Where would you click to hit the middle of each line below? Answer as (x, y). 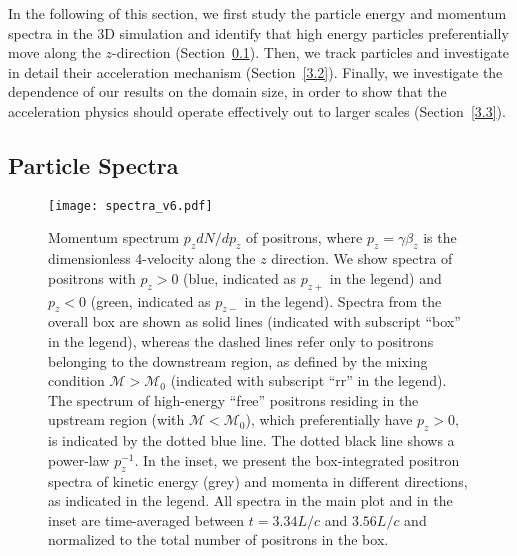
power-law (79, 459)
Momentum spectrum (114, 237)
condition (76, 380)
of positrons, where (304, 237)
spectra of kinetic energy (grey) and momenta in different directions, (258, 480)
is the (440, 237)
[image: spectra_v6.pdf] (130, 205)
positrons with (92, 277)
